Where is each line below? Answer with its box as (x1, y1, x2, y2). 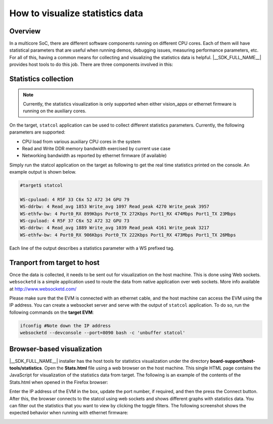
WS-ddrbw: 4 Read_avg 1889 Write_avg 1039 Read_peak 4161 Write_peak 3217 (20, 225, 210, 231)
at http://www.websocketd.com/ (9, 286, 77, 292)
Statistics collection (9, 75, 74, 83)
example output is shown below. (9, 169, 77, 175)
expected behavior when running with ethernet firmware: (9, 410, 128, 416)
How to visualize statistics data (9, 8, 144, 19)
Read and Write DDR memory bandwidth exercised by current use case (22, 145, 171, 151)
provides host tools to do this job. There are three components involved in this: (9, 61, 173, 68)
